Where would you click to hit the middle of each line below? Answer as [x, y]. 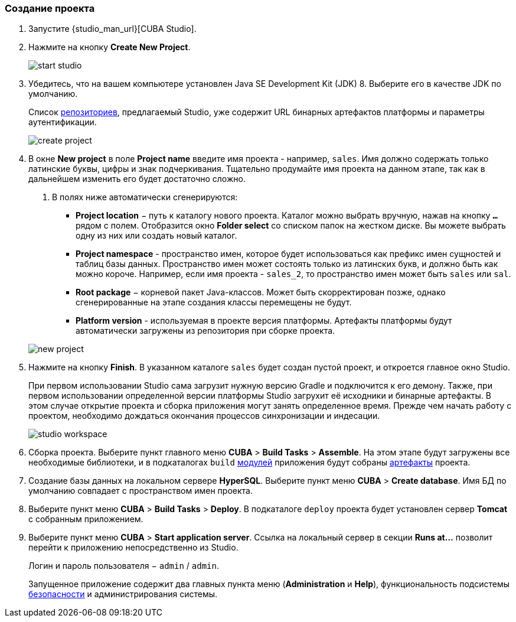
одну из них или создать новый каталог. [156, 236]
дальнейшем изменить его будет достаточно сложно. [137, 179]
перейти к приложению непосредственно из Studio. [133, 548]
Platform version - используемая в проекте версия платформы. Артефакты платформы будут [264, 321]
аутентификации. [63, 122]
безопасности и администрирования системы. [123, 594]
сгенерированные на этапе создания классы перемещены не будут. [214, 302]
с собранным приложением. [86, 519]
